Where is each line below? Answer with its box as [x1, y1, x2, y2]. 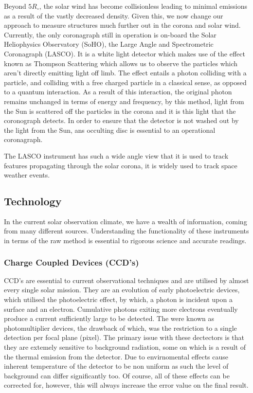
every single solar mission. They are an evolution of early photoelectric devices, [4, 285, 240, 295]
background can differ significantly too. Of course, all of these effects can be [4, 370, 230, 380]
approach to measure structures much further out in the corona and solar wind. [4, 20, 241, 30]
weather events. [4, 170, 50, 180]
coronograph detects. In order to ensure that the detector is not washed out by [4, 115, 239, 125]
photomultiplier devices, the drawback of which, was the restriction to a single [4, 322, 237, 333]
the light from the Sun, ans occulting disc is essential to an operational [4, 125, 216, 135]
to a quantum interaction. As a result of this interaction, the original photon [4, 87, 232, 97]
